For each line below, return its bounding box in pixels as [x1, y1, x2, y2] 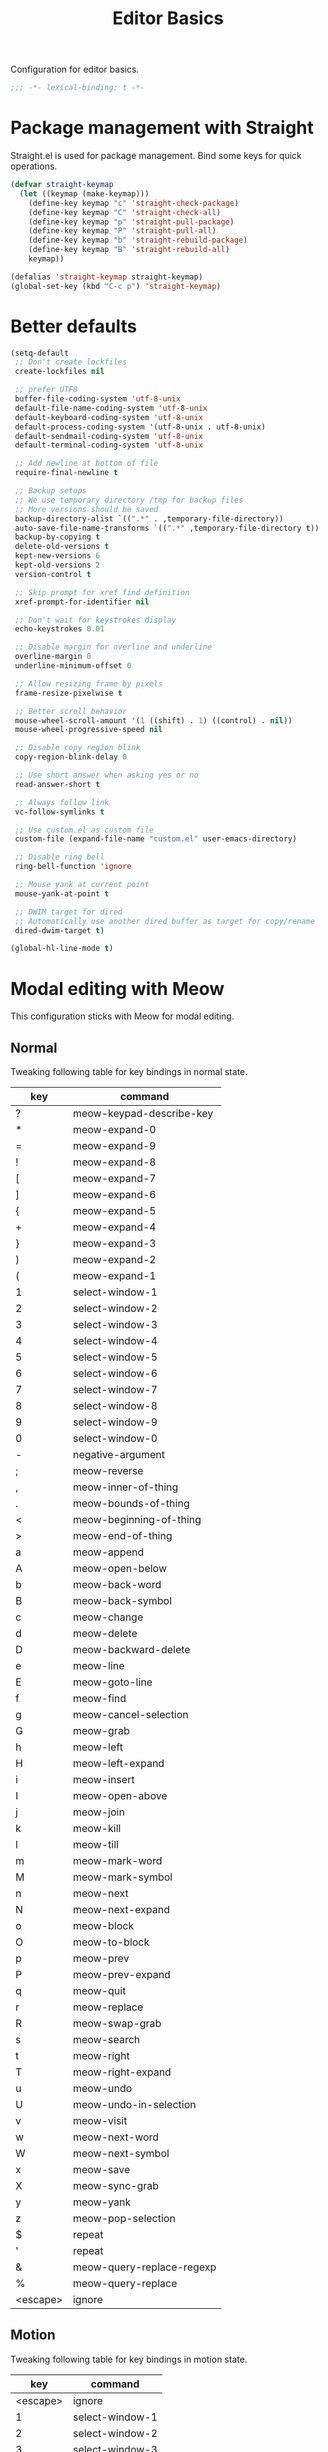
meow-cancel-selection [72, 1708, 189, 1722]
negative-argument [72, 1448, 166, 1462]
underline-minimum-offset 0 [14, 661, 132, 671]
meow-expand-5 [72, 1204, 157, 1218]
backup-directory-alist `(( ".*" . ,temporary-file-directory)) [14, 513, 284, 524]
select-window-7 [72, 1383, 158, 1397]
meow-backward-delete [72, 1643, 191, 1657]
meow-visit [72, 2114, 128, 2128]
